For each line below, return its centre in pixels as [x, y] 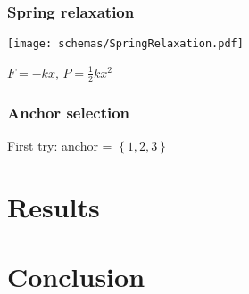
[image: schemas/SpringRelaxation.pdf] [125, 44]
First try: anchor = [60, 145]
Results [54, 206]
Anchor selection [69, 112]
